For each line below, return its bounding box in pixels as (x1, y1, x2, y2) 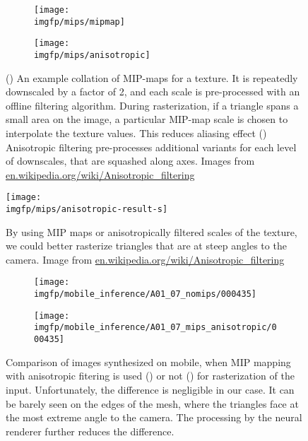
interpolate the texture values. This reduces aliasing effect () (6, 126, 267, 140)
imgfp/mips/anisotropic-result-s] (6, 204, 168, 215)
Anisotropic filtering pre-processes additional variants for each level (6, 139, 297, 154)
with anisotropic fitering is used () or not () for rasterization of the (6, 368, 295, 383)
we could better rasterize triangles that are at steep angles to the (6, 238, 287, 253)
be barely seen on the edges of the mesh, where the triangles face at (6, 396, 299, 411)
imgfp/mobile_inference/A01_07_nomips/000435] (34, 289, 256, 300)
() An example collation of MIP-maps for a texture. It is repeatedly (6, 70, 298, 85)
